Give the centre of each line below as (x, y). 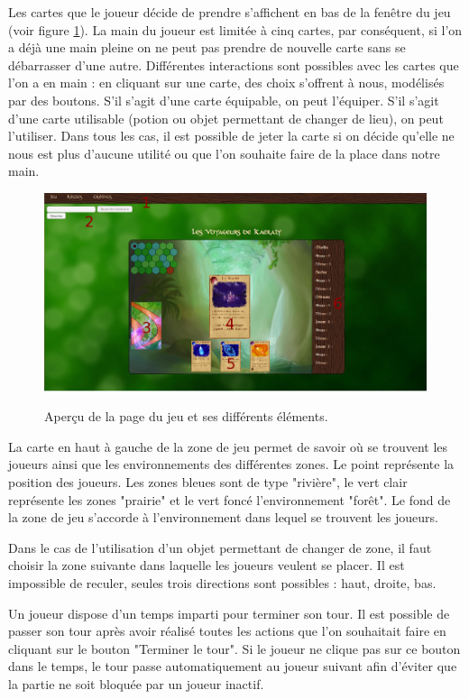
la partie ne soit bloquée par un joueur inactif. (136, 683)
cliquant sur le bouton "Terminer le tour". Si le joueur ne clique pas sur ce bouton (234, 648)
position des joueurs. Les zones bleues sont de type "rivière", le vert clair (208, 481)
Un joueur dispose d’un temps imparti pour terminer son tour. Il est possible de (229, 613)
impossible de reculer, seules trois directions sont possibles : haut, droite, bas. (222, 582)
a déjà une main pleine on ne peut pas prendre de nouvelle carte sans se (207, 47)
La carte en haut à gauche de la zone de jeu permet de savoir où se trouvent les (228, 446)
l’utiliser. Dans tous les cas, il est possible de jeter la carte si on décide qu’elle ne (231, 136)
